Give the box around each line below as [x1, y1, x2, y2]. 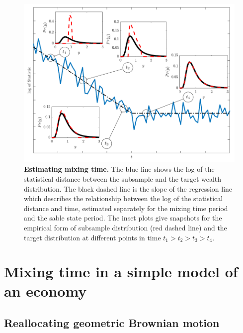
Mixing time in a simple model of [4, 261, 238, 282]
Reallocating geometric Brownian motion [4, 315, 220, 331]
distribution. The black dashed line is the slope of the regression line [24, 183, 233, 194]
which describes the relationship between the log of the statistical [24, 193, 223, 204]
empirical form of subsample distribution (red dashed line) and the [24, 222, 227, 232]
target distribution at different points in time [24, 232, 161, 242]
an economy [4, 281, 87, 301]
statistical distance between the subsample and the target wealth [24, 173, 222, 184]
